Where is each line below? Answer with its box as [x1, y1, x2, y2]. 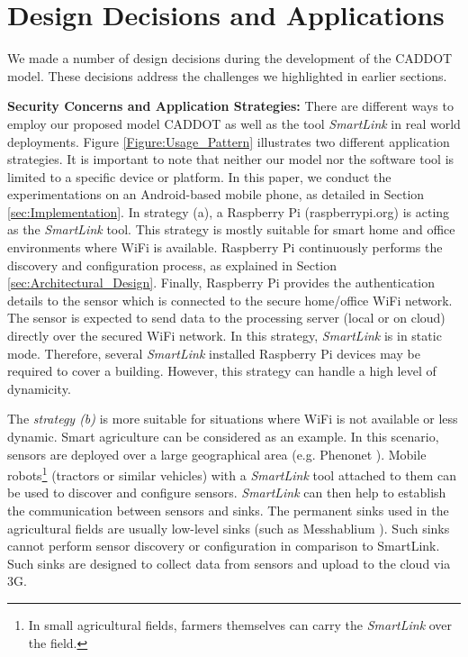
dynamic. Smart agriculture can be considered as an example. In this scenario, [7, 427, 439, 445]
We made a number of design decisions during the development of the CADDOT [7, 49, 453, 68]
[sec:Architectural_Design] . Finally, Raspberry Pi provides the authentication [7, 273, 436, 292]
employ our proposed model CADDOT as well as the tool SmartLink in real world [7, 114, 461, 132]
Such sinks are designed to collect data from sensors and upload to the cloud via [7, 553, 451, 572]
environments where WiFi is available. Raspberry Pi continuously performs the [7, 238, 443, 257]
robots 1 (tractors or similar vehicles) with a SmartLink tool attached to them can [7, 463, 456, 484]
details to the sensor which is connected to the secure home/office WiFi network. [7, 290, 453, 309]
